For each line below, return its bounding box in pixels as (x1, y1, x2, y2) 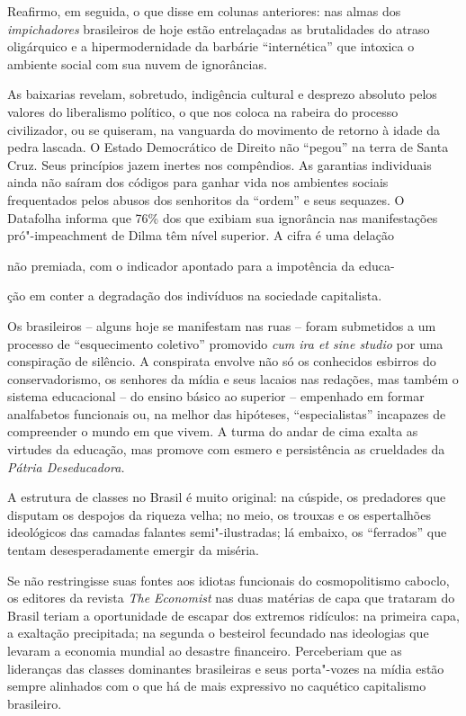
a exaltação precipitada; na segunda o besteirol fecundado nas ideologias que (7, 623, 429, 642)
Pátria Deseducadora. (7, 457, 125, 476)
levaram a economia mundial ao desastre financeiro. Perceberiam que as (7, 641, 402, 659)
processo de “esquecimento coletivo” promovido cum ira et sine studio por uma (7, 334, 444, 353)
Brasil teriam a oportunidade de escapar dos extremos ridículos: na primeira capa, (7, 605, 460, 624)
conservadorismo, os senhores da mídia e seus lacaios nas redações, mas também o (7, 369, 459, 388)
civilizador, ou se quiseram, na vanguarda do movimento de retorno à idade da (7, 120, 441, 139)
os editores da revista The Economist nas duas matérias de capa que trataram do (7, 588, 455, 607)
